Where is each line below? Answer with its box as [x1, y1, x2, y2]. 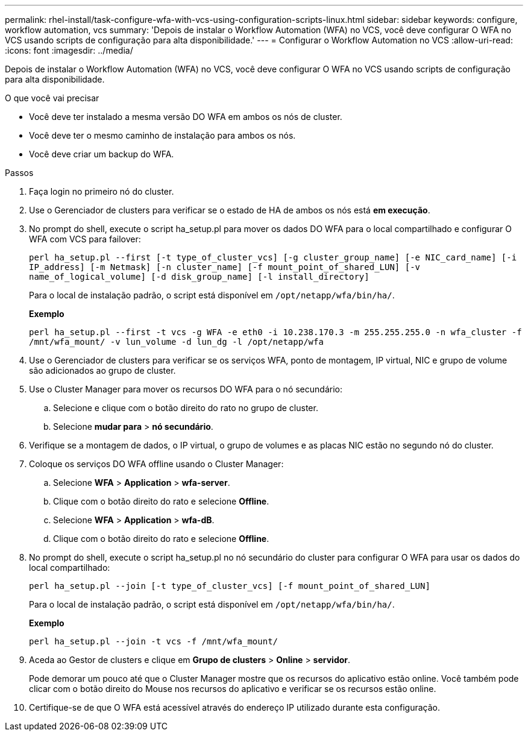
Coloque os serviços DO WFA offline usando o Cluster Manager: [29, 459, 284, 469]
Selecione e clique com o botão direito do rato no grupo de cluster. [53, 403, 318, 413]
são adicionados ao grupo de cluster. [29, 365, 176, 376]
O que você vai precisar [5, 93, 99, 103]
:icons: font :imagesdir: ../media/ [5, 45, 133, 55]
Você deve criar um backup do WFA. [29, 149, 174, 159]
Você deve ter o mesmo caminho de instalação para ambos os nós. [29, 130, 296, 140]
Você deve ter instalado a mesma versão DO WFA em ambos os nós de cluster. [29, 112, 342, 122]
